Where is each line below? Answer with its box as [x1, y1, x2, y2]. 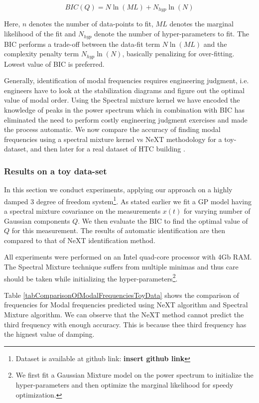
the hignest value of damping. [4, 329, 95, 339]
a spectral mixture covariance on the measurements [4, 205, 161, 216]
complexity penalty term [4, 48, 79, 59]
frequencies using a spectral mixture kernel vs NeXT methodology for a [4, 134, 222, 144]
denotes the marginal [169, 18, 234, 29]
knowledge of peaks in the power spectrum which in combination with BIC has [4, 104, 245, 115]
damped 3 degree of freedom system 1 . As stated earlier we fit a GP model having [4, 194, 252, 206]
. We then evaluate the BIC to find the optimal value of [78, 215, 248, 226]
